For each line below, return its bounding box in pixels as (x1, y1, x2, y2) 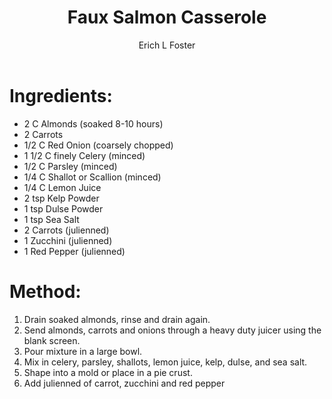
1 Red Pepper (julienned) (23, 245, 126, 257)
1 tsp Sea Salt (23, 213, 80, 225)
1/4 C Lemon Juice (23, 181, 102, 193)
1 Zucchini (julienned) (23, 234, 113, 246)
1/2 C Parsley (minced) (23, 160, 118, 172)
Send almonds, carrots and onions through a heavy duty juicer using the (23, 324, 322, 336)
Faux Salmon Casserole (67, 6, 267, 29)
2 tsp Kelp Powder (23, 192, 100, 204)
